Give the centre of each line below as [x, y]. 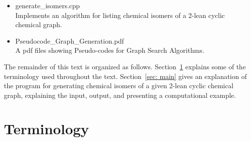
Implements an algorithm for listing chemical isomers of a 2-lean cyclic [120, 15]
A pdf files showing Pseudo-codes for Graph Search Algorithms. [110, 50]
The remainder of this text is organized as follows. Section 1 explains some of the [125, 66]
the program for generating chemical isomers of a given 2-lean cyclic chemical [119, 86]
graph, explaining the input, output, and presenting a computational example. [120, 95]
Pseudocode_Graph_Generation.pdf [70, 40]
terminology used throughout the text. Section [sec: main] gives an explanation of [125, 76]
